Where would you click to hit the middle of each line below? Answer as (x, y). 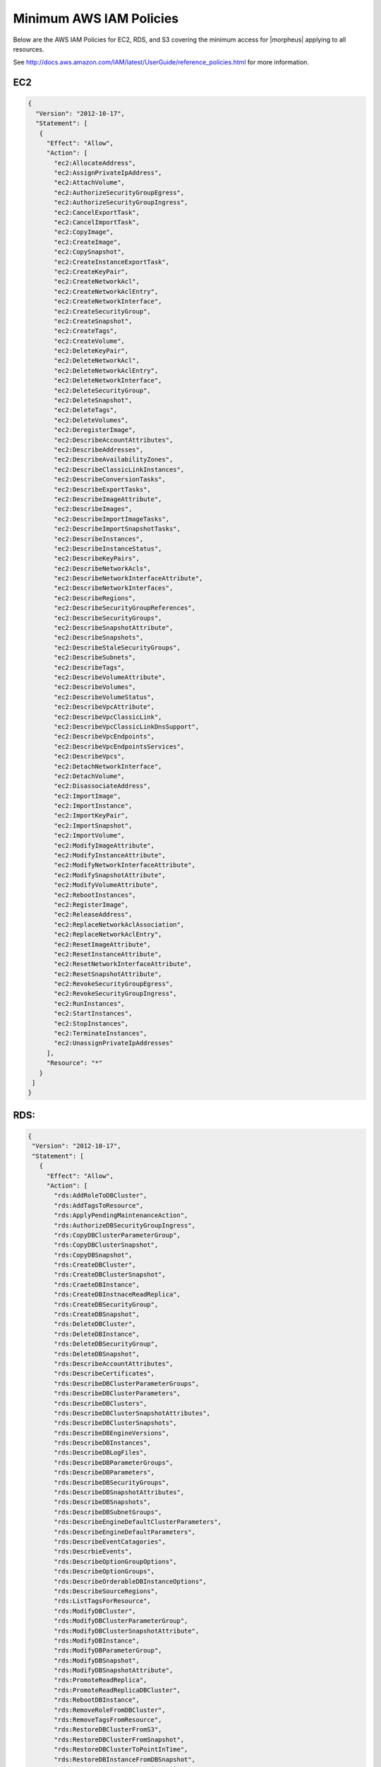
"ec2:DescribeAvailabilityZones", (114, 460)
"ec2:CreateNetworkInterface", (108, 301)
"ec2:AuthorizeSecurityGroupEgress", (119, 192)
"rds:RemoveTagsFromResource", (108, 1720)
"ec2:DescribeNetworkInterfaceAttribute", (128, 579)
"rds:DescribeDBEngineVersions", (111, 1433)
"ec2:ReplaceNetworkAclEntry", (108, 934)
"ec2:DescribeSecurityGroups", (108, 618)
